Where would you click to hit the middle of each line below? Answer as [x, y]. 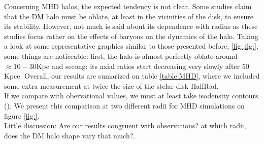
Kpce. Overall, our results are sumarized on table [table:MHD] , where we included [132, 76]
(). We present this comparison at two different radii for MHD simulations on [124, 105]
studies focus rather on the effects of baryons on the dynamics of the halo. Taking [131, 36]
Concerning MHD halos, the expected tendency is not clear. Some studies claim [128, 6]
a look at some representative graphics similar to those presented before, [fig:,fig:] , [131, 46]
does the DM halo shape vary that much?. [70, 135]
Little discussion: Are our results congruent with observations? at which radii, [125, 125]
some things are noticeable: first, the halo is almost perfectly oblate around [121, 56]
